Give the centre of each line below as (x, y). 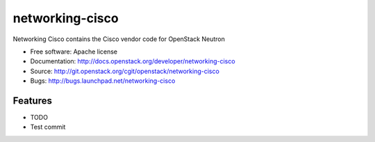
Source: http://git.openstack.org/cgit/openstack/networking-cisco (125, 71)
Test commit (48, 127)
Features (32, 101)
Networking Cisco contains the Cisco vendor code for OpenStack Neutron (119, 39)
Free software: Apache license (74, 52)
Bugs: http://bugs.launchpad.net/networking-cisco (103, 81)
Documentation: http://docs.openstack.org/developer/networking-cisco (133, 61)
